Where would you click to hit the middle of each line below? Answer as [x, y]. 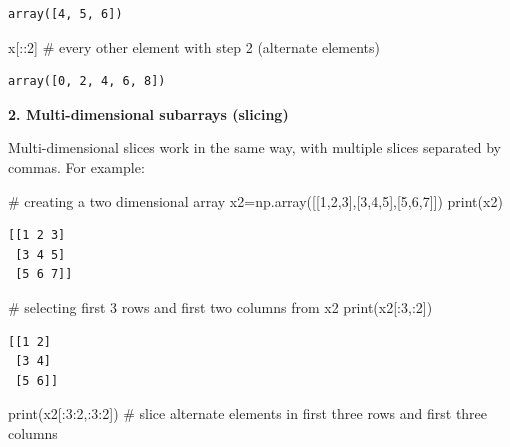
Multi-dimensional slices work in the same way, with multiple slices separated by [254, 147]
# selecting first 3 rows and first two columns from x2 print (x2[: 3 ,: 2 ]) [220, 306]
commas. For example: [76, 166]
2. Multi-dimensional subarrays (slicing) [148, 113]
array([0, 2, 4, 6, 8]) [87, 81]
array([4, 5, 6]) [65, 14]
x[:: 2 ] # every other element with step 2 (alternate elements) [194, 46]
